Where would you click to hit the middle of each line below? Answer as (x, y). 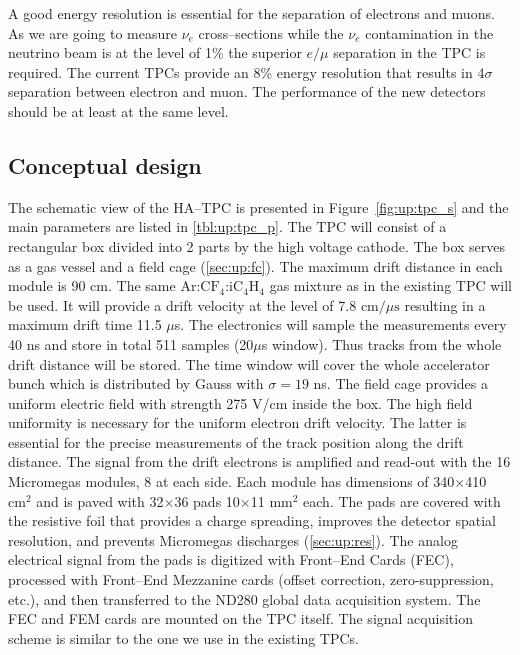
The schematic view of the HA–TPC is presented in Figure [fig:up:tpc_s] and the (258, 206)
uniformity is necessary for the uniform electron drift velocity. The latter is (237, 422)
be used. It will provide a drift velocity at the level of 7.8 (182, 304)
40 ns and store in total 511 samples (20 (131, 343)
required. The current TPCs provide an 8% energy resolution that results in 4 (246, 71)
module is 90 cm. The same (92, 285)
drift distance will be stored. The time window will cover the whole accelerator (249, 363)
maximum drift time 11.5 (85, 324)
